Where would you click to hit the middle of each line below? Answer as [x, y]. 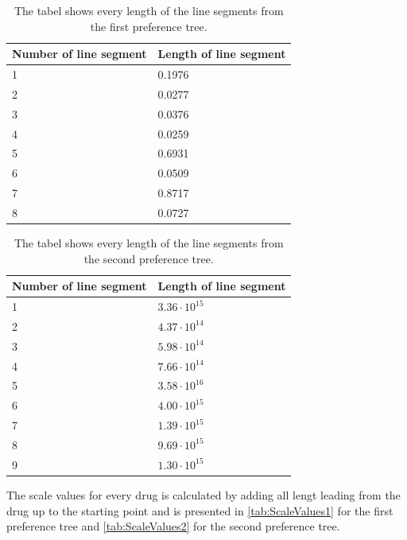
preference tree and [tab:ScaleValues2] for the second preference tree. [173, 526]
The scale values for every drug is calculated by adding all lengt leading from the [203, 494]
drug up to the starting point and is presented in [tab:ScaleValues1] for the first [200, 510]
